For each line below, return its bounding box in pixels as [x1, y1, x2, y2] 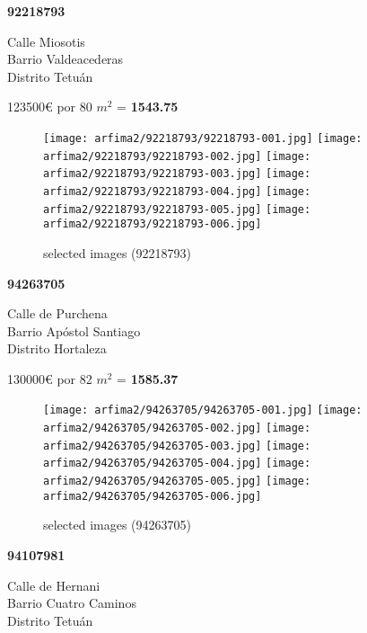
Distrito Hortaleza [7, 339, 107, 358]
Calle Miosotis [7, 31, 85, 50]
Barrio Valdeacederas [7, 49, 124, 68]
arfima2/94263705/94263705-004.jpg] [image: [43, 457, 311, 470]
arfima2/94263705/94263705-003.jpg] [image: [43, 439, 311, 452]
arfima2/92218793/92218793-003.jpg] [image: [43, 167, 311, 181]
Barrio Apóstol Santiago [7, 321, 141, 340]
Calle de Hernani [7, 575, 100, 594]
